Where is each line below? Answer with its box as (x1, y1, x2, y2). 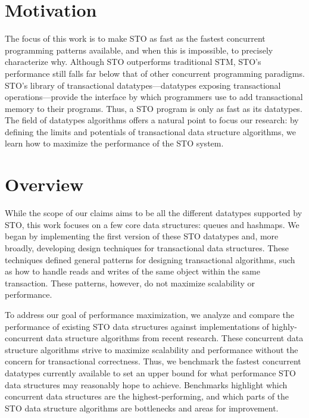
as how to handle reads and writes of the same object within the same (5, 265, 260, 277)
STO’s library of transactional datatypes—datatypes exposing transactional (5, 79, 281, 91)
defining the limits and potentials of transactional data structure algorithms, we (5, 125, 296, 138)
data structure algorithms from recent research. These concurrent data (46, 332, 304, 344)
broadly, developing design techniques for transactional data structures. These (5, 241, 289, 254)
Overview (5, 172, 84, 196)
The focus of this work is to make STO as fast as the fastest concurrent (5, 32, 266, 45)
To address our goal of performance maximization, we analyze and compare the (5, 308, 295, 320)
